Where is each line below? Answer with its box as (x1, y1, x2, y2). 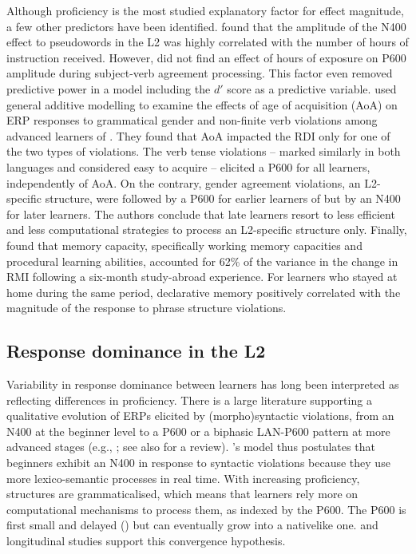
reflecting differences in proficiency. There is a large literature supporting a (6, 391, 372, 408)
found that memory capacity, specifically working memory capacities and (6, 236, 363, 253)
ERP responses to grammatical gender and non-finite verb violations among (6, 112, 378, 129)
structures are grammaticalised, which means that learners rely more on (6, 485, 359, 502)
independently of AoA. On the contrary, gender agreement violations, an (6, 174, 361, 191)
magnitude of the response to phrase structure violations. (6, 299, 287, 316)
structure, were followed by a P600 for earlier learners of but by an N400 (45, 190, 401, 207)
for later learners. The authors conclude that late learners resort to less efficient (6, 205, 395, 222)
